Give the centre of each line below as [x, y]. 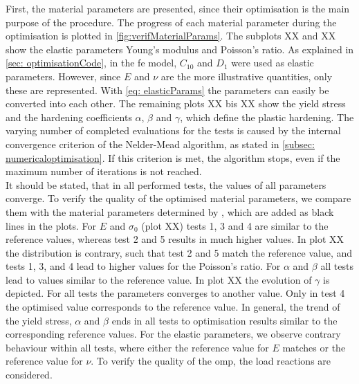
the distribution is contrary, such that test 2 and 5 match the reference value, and [179, 252]
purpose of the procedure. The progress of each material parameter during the [171, 22]
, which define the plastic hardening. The [267, 117]
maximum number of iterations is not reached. [104, 171]
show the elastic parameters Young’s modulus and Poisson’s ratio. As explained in [180, 49]
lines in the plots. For [51, 225]
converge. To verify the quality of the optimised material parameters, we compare [178, 198]
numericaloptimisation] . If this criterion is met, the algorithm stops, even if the [173, 157]
